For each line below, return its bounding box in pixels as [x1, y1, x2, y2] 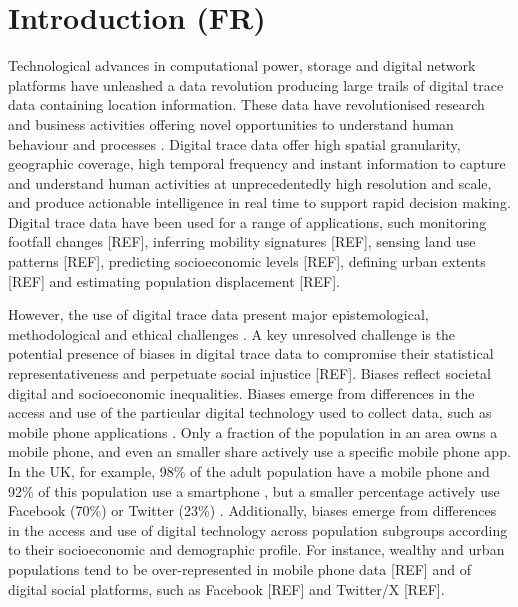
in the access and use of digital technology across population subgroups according [8, 519, 508, 540]
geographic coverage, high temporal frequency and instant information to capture [8, 153, 506, 174]
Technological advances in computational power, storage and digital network [8, 55, 476, 76]
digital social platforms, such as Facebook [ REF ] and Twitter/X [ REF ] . [8, 578, 445, 599]
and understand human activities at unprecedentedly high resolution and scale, [8, 172, 492, 193]
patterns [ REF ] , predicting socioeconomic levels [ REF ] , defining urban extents [8, 251, 486, 272]
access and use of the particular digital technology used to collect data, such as [8, 402, 492, 423]
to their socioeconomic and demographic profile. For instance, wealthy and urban [8, 539, 505, 560]
